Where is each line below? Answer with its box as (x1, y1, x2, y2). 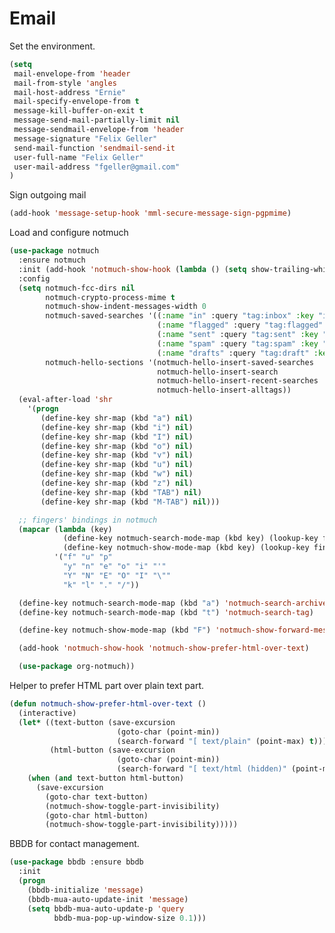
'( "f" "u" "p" (53, 552, 113, 562)
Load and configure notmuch (9, 227, 129, 239)
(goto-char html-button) (45, 810, 149, 821)
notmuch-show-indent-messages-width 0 (45, 302, 207, 312)
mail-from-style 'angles (13, 78, 117, 88)
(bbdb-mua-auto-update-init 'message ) (27, 894, 189, 904)
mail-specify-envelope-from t (13, 97, 140, 107)
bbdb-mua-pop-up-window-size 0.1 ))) (53, 913, 207, 923)
